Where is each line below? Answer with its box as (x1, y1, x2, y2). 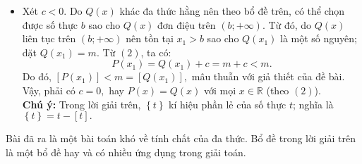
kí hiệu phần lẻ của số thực (169, 96, 286, 111)
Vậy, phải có (22, 82, 76, 97)
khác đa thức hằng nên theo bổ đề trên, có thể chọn (119, 4, 345, 18)
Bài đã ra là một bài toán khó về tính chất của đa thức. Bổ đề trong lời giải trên (6, 131, 356, 146)
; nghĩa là (292, 96, 334, 111)
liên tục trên (22, 31, 76, 46)
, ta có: (140, 44, 171, 59)
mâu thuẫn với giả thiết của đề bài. (191, 69, 345, 84)
